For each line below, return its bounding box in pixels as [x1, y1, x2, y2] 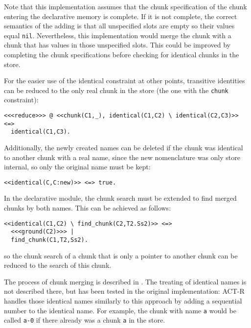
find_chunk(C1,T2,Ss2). [11, 236, 88, 243]
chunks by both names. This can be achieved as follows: [4, 203, 171, 213]
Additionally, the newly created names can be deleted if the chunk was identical [4, 142, 243, 153]
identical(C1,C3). [11, 128, 71, 136]
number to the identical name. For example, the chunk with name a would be [4, 305, 236, 315]
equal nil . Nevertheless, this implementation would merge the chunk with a [4, 30, 231, 40]
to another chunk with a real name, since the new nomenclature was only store [4, 152, 240, 162]
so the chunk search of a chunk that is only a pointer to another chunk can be [4, 250, 238, 260]
